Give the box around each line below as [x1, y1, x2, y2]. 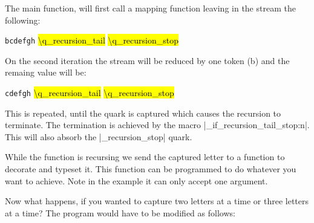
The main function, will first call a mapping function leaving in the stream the [5, 2, 296, 14]
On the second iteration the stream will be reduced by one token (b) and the [5, 54, 290, 66]
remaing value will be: [5, 66, 87, 79]
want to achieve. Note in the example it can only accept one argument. [5, 174, 268, 187]
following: [5, 13, 41, 26]
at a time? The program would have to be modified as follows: [5, 206, 235, 219]
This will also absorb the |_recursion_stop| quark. [5, 130, 192, 143]
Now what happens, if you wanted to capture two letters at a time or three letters [5, 195, 309, 207]
